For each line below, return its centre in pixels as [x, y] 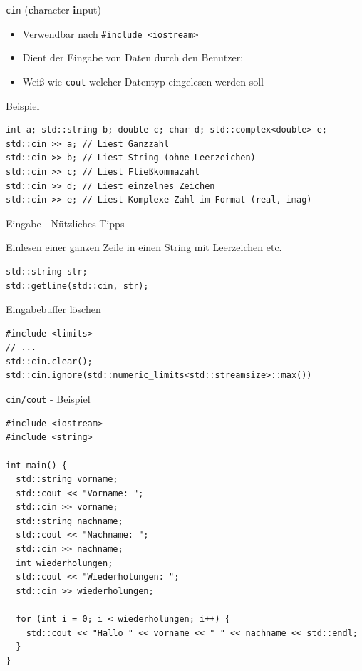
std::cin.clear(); [49, 361]
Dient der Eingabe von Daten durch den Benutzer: [133, 57]
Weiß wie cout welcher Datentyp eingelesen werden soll [143, 81]
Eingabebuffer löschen [53, 309]
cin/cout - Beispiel [48, 399]
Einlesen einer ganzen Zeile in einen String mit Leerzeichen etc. [144, 247]
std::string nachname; [69, 521]
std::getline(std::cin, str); [77, 286]
